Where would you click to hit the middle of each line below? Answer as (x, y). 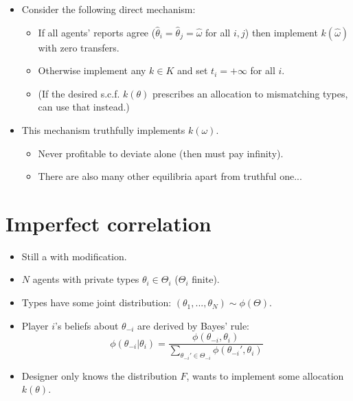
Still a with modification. (74, 256)
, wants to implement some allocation (265, 375)
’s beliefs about (87, 325)
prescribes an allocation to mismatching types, (250, 93)
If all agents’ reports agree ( (97, 32)
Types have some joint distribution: (96, 302)
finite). (206, 279)
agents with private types (86, 279)
